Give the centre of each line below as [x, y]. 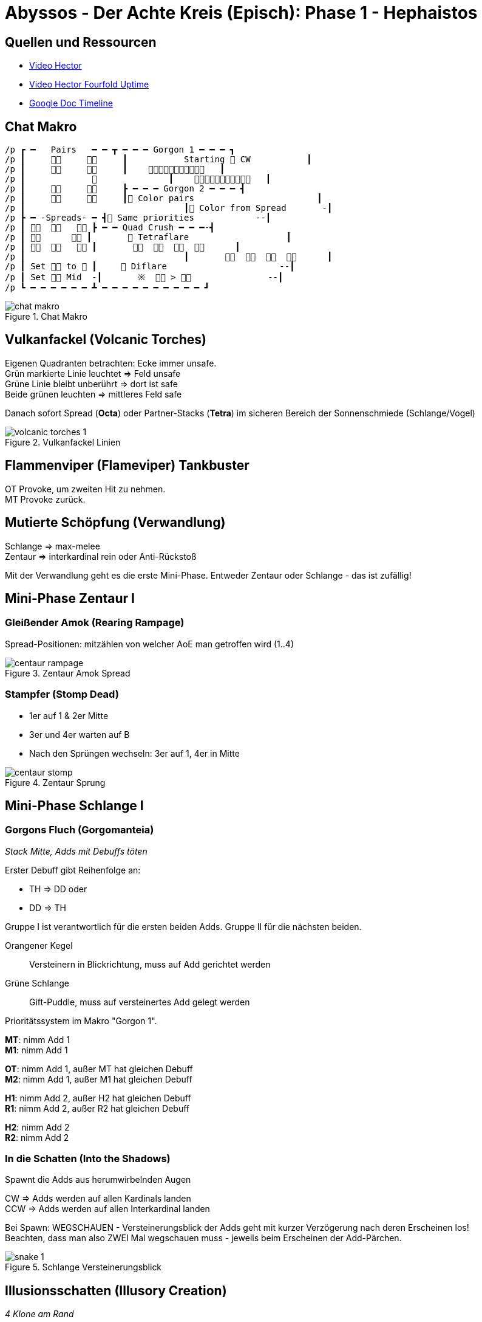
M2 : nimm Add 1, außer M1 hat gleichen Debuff [99, 1079]
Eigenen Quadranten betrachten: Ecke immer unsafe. [111, 363]
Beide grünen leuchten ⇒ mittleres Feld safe [93, 394]
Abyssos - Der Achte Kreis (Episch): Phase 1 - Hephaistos [241, 13]
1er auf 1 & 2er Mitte [69, 715]
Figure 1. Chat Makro [46, 317]
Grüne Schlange [37, 983]
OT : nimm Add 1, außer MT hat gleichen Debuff [99, 1069]
